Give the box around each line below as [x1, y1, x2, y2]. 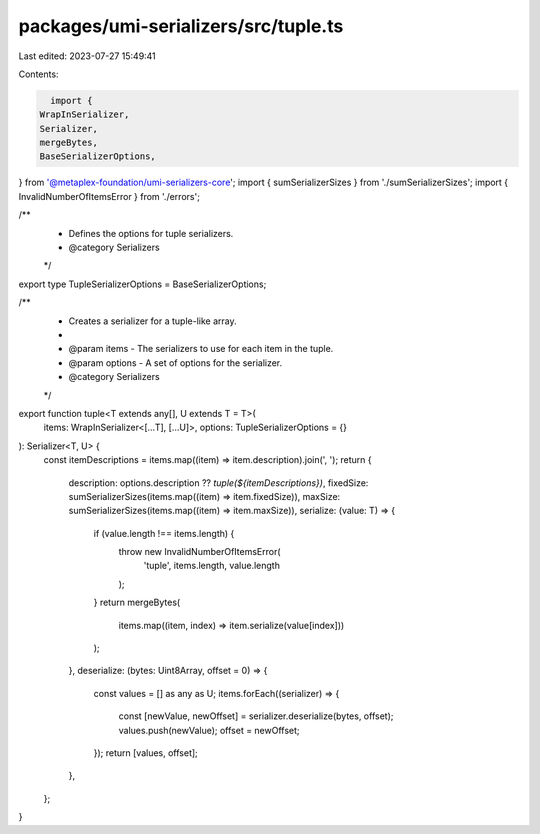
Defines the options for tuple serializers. [68, 227, 234, 239]
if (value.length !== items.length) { [93, 527, 235, 539]
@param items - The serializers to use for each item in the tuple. [68, 343, 334, 355]
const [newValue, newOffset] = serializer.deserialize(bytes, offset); [118, 710, 394, 722]
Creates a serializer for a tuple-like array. [68, 315, 237, 327]
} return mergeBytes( [93, 596, 181, 609]
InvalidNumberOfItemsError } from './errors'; [18, 190, 200, 202]
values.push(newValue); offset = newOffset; [118, 724, 300, 736]
